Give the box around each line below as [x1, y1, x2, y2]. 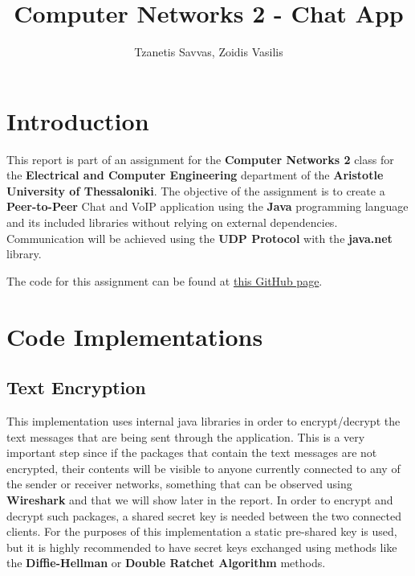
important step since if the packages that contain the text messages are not [6, 444, 377, 461]
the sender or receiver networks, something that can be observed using [6, 475, 352, 492]
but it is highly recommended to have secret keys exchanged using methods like [6, 538, 397, 555]
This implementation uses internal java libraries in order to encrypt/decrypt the [6, 412, 401, 429]
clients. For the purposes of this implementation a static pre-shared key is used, [6, 523, 397, 540]
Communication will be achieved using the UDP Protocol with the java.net [6, 229, 393, 246]
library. [6, 245, 42, 262]
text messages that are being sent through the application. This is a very [6, 428, 365, 445]
